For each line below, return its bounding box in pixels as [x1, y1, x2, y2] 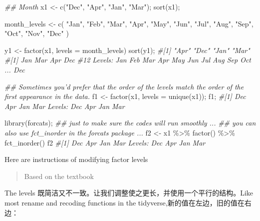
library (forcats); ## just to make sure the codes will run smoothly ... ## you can [4, 117, 256, 128]
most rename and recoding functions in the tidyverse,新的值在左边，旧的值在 [4, 197, 245, 207]
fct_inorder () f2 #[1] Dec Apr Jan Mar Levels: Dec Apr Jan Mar [4, 137, 206, 147]
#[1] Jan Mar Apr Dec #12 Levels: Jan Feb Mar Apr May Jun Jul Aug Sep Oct [4, 54, 251, 65]
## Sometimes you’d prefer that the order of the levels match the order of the [4, 81, 244, 91]
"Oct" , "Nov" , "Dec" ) [4, 28, 69, 38]
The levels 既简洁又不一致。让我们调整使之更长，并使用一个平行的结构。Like [4, 187, 254, 198]
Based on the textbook [24, 170, 94, 181]
